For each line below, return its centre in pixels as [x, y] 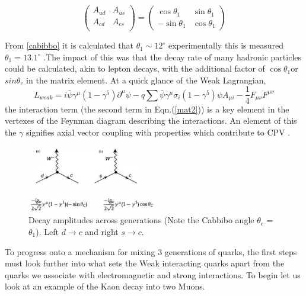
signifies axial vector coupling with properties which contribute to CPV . [158, 132]
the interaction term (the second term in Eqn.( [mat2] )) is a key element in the [147, 109]
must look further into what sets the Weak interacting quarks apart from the [145, 263]
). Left [47, 231]
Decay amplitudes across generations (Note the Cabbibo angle [141, 220]
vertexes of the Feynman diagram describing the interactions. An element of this [151, 120]
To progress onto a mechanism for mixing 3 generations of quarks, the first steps [151, 251]
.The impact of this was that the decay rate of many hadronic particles [173, 57]
